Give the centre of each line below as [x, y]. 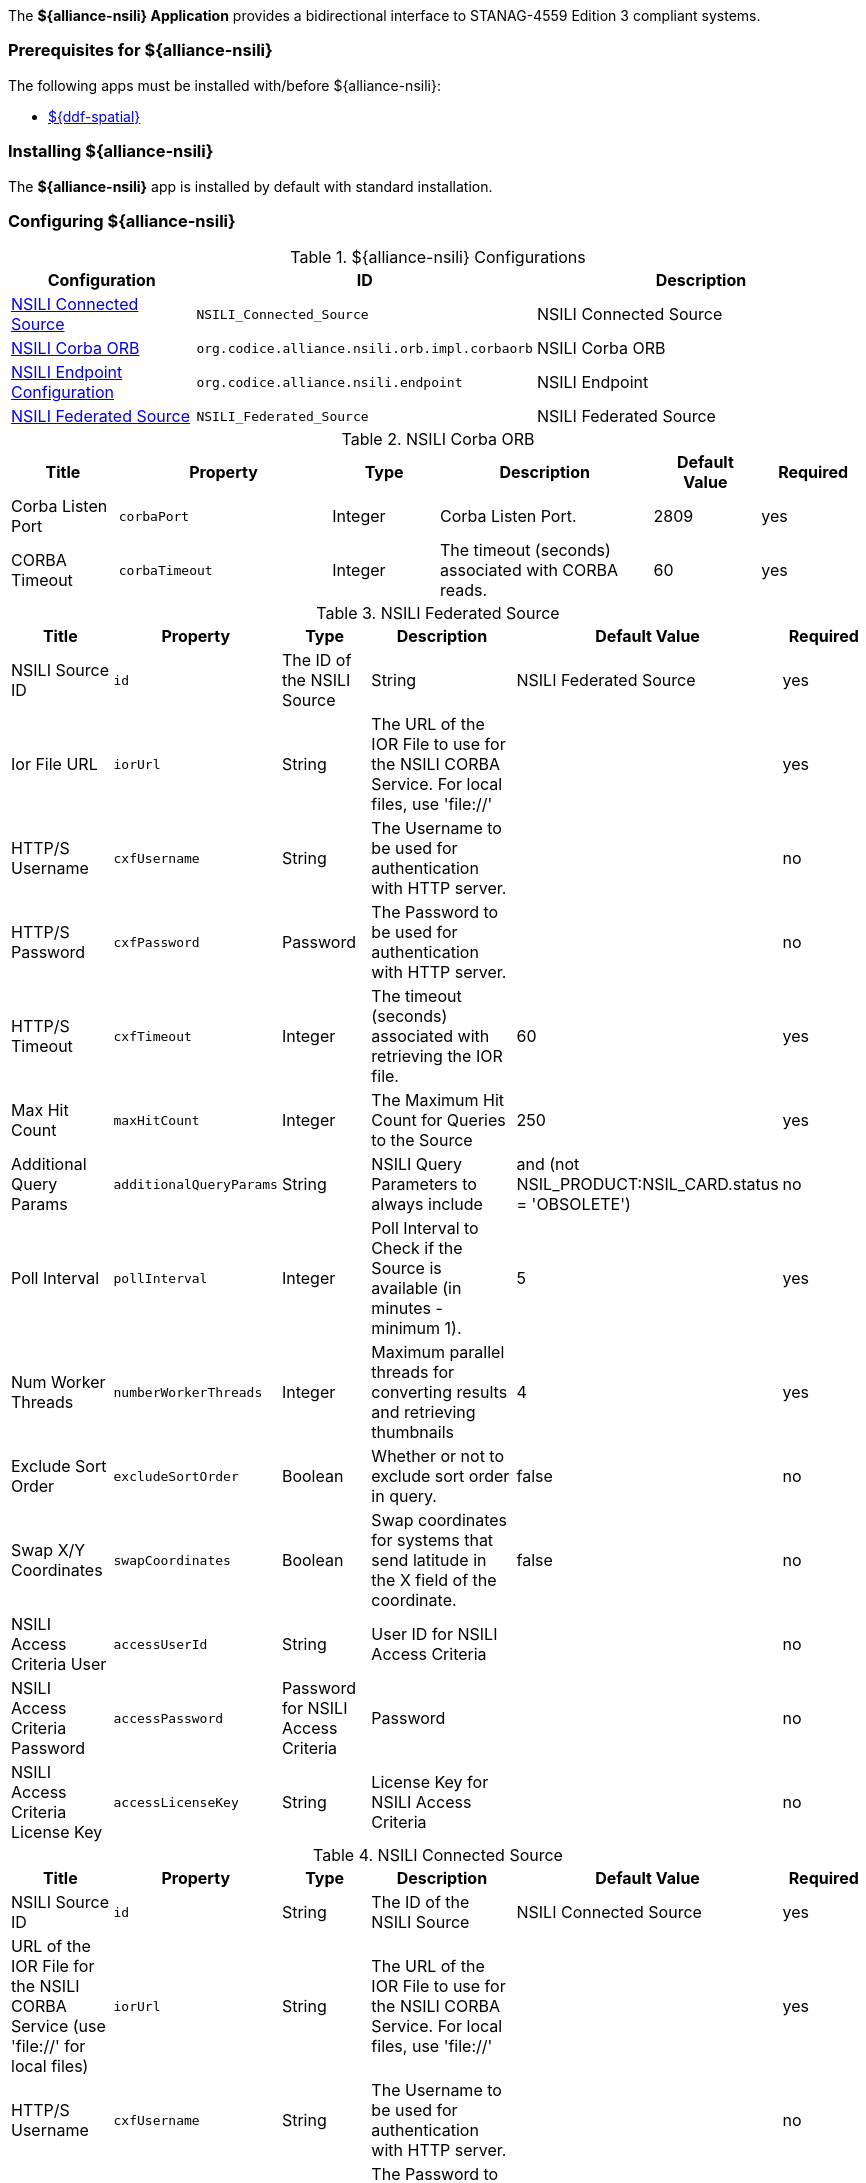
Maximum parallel [438, 1352]
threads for [413, 1372]
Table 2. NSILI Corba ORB [438, 439]
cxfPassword [156, 942]
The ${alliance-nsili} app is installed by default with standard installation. [250, 186]
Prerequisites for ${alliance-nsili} [140, 50]
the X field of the [434, 1580]
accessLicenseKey [176, 1802]
